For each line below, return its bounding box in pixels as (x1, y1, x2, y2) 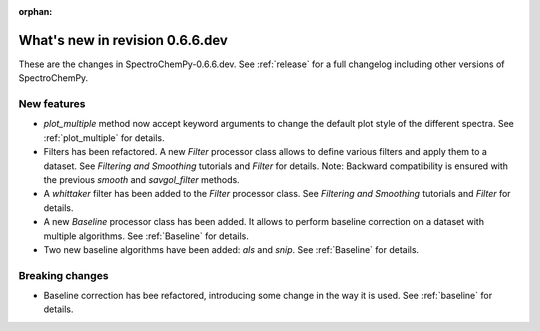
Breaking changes (18, 268, 109, 282)
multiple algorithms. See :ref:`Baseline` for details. (43, 230, 249, 242)
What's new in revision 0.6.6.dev (18, 31, 229, 49)
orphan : (18, 6, 53, 17)
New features (18, 97, 86, 111)
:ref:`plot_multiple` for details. (43, 131, 165, 144)
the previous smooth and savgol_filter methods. (43, 174, 240, 185)
